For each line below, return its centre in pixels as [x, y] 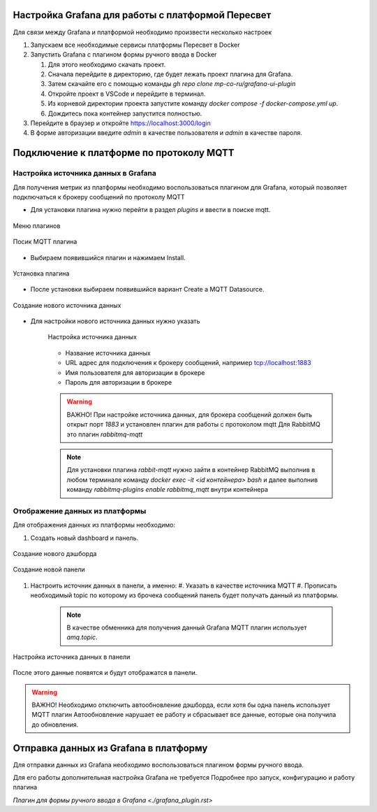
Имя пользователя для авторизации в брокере [135, 372]
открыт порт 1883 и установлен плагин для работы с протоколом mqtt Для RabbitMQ [193, 425]
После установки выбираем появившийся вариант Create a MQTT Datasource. [147, 290]
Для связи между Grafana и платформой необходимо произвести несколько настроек [142, 32]
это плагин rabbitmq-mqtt [105, 434]
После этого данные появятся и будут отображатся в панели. [105, 673]
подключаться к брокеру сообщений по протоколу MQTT [99, 197]
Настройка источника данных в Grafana [85, 173]
